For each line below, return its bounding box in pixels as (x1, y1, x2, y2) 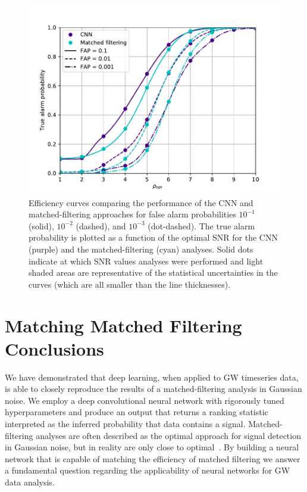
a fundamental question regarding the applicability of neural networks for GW (5, 464, 290, 477)
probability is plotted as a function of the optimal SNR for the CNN (29, 231, 278, 244)
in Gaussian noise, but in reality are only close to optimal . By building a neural (5, 441, 299, 453)
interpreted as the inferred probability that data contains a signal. (5, 418, 246, 430)
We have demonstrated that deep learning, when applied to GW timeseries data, (5, 370, 299, 383)
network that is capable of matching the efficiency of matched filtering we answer (5, 452, 300, 465)
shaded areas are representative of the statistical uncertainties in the (29, 266, 278, 279)
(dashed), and (76, 219, 126, 232)
